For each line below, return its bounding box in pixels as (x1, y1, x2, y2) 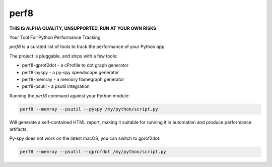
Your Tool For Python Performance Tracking (9, 34, 101, 40)
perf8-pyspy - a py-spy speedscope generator (22, 69, 119, 75)
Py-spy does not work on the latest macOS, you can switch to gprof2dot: (9, 135, 161, 141)
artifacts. (9, 126, 28, 132)
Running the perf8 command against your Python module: (9, 92, 130, 98)
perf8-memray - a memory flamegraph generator (22, 76, 124, 82)
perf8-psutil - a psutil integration (22, 83, 90, 89)
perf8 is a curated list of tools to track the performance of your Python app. (9, 43, 166, 50)
